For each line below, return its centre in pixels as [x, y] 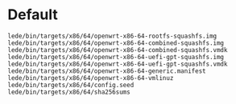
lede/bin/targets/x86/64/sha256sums [69, 92]
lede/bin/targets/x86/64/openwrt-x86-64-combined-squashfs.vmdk [118, 50]
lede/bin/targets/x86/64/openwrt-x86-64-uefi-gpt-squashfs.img [116, 57]
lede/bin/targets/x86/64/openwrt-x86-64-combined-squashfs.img [116, 43]
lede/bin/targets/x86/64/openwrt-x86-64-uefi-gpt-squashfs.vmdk [118, 64]
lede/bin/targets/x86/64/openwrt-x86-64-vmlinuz [91, 78]
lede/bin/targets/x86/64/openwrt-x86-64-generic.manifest [107, 71]
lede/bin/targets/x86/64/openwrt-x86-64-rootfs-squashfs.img [112, 36]
